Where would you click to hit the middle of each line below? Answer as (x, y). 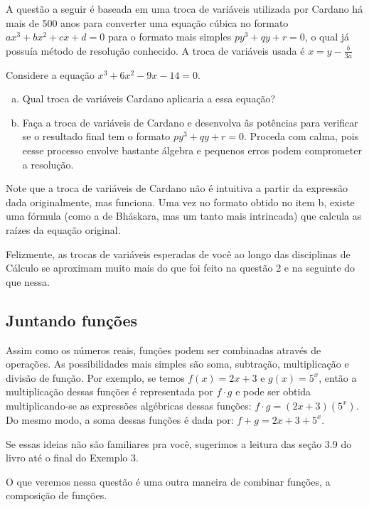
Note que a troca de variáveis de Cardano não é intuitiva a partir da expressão (177, 188)
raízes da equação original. (63, 229)
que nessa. (28, 281)
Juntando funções (72, 320)
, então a (338, 377)
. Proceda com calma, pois (301, 136)
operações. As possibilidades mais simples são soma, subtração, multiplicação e (177, 364)
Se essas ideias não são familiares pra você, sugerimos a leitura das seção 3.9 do (179, 443)
